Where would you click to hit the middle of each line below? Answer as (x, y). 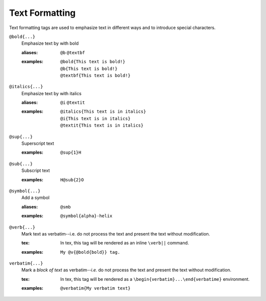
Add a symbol (35, 198)
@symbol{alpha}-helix (86, 216)
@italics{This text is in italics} (103, 112)
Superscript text (38, 143)
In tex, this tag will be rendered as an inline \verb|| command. (125, 243)
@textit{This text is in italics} (102, 125)
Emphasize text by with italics (51, 93)
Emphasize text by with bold (50, 43)
